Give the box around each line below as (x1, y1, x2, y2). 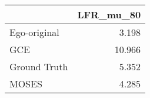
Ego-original (9, 25, 59, 39)
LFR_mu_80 (77, 8, 141, 21)
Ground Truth (9, 60, 68, 73)
